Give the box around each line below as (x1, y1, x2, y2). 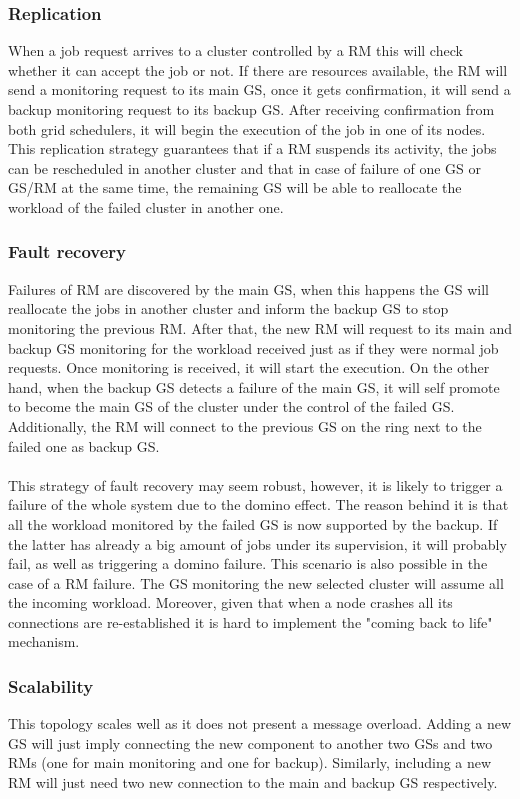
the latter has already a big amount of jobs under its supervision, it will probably (8, 533, 507, 554)
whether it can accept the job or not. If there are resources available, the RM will (8, 59, 508, 80)
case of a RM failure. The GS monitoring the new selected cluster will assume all (8, 572, 504, 593)
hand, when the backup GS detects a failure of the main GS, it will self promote (8, 376, 500, 397)
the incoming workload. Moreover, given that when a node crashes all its (8, 592, 453, 613)
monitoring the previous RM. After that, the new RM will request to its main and (8, 317, 513, 338)
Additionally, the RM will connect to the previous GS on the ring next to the (8, 415, 482, 436)
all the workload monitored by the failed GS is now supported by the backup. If (8, 513, 498, 534)
